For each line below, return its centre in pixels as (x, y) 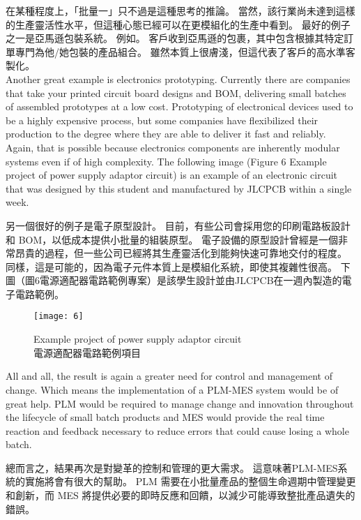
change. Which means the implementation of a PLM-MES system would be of (172, 389)
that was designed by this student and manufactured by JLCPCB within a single (179, 188)
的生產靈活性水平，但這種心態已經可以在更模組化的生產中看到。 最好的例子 (178, 24)
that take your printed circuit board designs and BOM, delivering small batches (176, 92)
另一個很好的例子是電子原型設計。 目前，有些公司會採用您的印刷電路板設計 (178, 225)
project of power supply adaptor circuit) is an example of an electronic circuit (172, 175)
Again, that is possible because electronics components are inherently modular (173, 147)
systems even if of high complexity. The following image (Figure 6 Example (166, 161)
